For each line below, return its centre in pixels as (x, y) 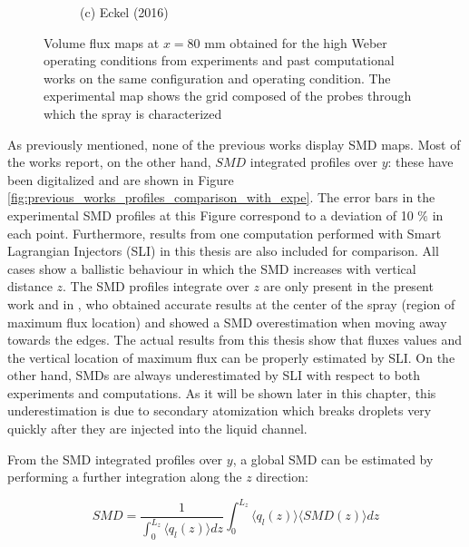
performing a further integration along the (125, 477)
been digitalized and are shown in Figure (121, 179)
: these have (420, 162)
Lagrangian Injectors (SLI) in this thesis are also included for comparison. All (223, 251)
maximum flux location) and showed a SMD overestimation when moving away (227, 322)
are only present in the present (348, 286)
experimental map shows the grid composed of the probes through (228, 96)
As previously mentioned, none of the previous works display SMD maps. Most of (234, 144)
